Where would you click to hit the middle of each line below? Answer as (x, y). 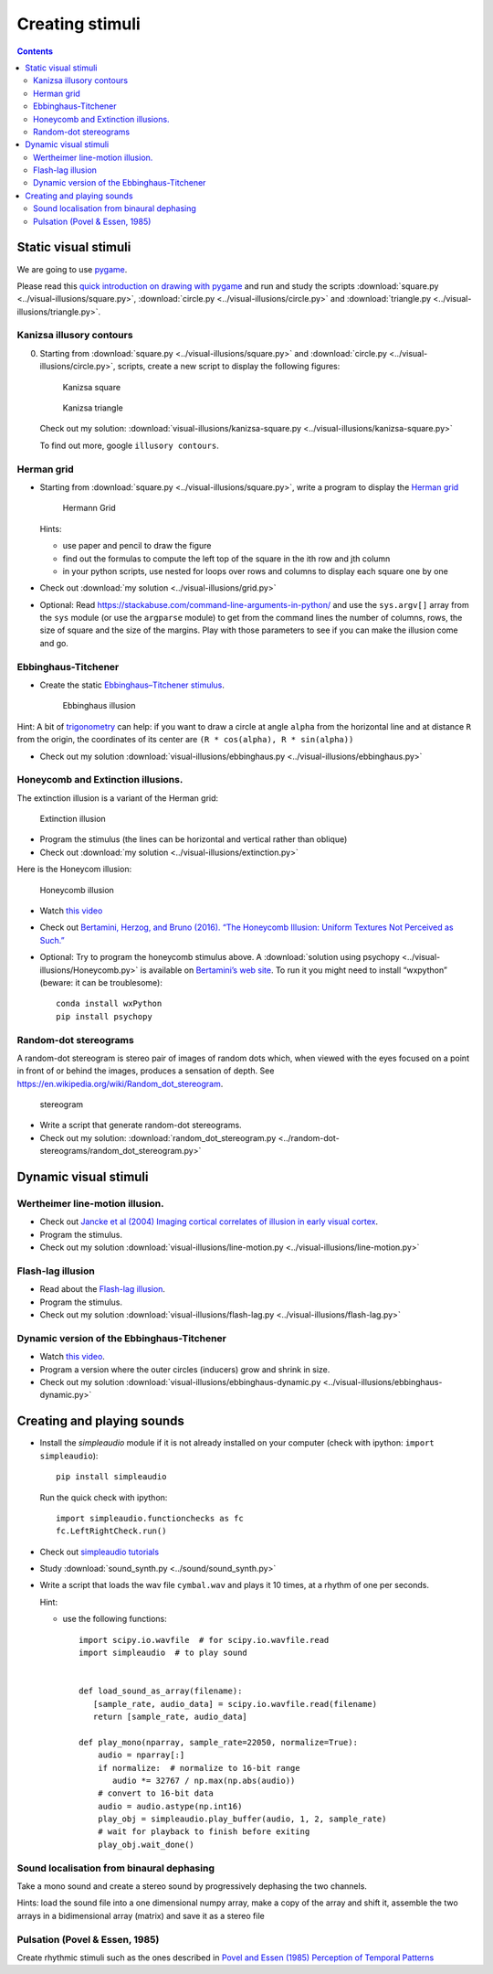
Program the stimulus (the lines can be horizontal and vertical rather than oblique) (194, 839)
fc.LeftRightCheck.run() (111, 1531)
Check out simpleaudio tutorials (100, 1552)
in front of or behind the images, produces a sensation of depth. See (146, 1071)
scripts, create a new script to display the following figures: (229, 367)
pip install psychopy (104, 1016)
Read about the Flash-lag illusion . (103, 1289)
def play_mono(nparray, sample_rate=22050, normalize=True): (218, 1742)
